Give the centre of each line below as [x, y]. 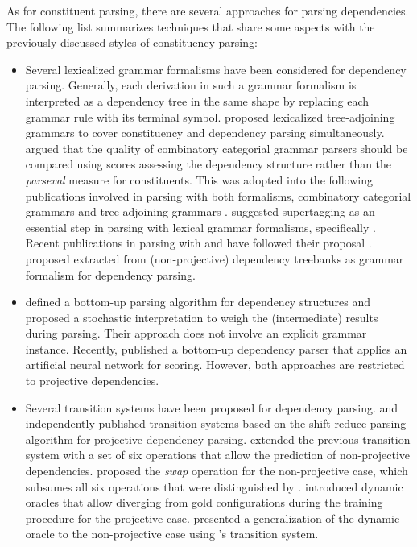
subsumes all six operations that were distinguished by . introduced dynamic [214, 486]
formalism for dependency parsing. [110, 274]
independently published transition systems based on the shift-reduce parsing [216, 423]
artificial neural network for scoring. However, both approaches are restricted [215, 365]
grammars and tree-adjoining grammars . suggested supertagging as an [200, 211]
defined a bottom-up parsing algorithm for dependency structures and [198, 302]
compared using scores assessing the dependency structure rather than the [208, 164]
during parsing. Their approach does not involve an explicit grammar [196, 333]
